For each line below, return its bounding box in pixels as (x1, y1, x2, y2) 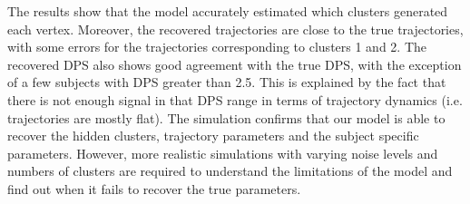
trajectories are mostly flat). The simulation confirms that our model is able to (7, 108, 446, 127)
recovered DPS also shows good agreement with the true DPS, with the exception (7, 54, 462, 73)
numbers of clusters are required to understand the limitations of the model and (7, 161, 453, 180)
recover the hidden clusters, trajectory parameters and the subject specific (7, 126, 419, 145)
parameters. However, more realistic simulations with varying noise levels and (7, 143, 438, 162)
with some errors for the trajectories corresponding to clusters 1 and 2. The (7, 37, 427, 56)
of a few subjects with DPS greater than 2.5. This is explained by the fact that (7, 73, 446, 92)
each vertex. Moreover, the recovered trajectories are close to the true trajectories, (7, 19, 464, 38)
